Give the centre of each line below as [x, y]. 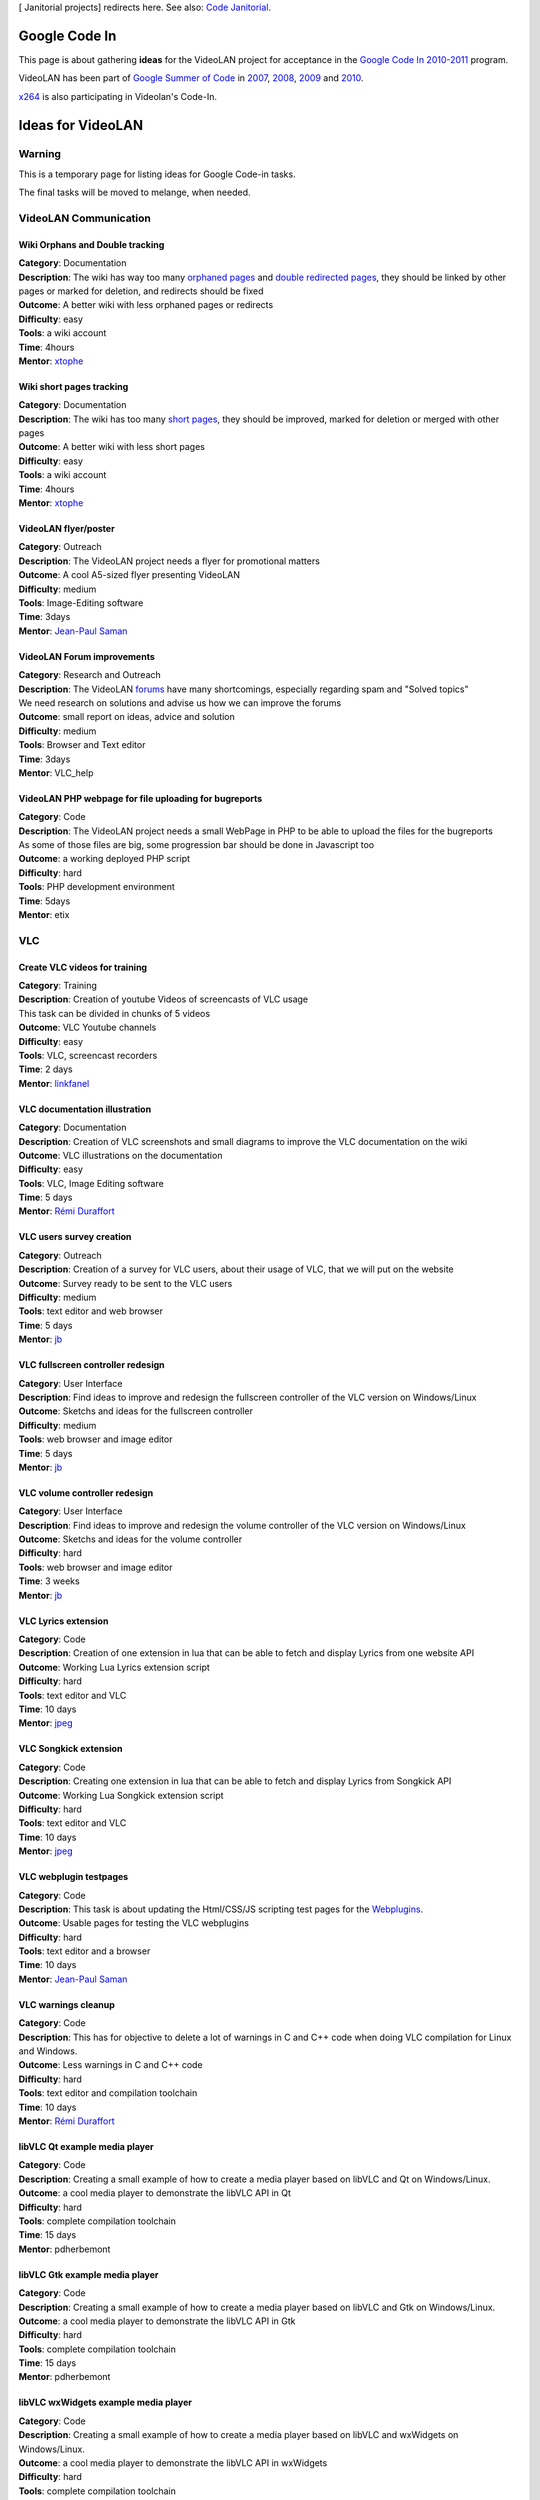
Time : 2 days [46, 1069]
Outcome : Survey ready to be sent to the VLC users [125, 1283]
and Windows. [48, 2051]
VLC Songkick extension [70, 1749]
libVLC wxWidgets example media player [105, 2402]
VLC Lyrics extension [63, 1621]
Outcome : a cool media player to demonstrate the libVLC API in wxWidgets [173, 2463]
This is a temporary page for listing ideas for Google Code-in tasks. [157, 174]
